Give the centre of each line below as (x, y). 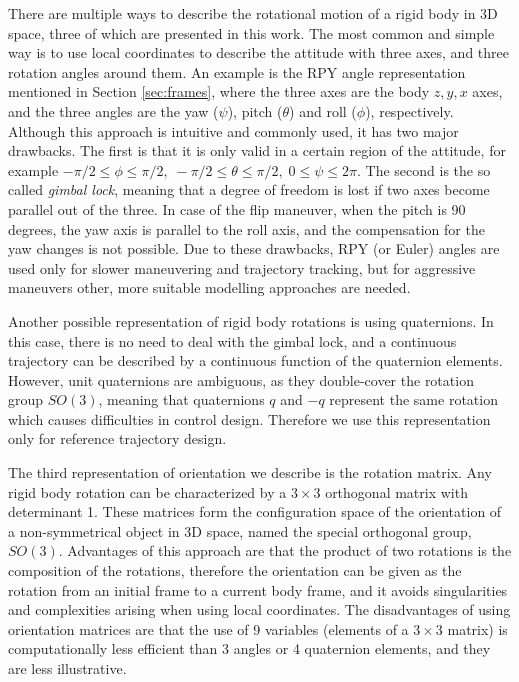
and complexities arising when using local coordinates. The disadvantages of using (259, 609)
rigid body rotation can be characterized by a (147, 491)
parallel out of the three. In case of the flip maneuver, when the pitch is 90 (237, 208)
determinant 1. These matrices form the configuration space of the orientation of (255, 511)
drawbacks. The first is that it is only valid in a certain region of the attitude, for (257, 150)
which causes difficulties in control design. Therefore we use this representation (249, 418)
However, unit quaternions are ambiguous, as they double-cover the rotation (241, 379)
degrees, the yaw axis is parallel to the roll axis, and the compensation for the (246, 228)
